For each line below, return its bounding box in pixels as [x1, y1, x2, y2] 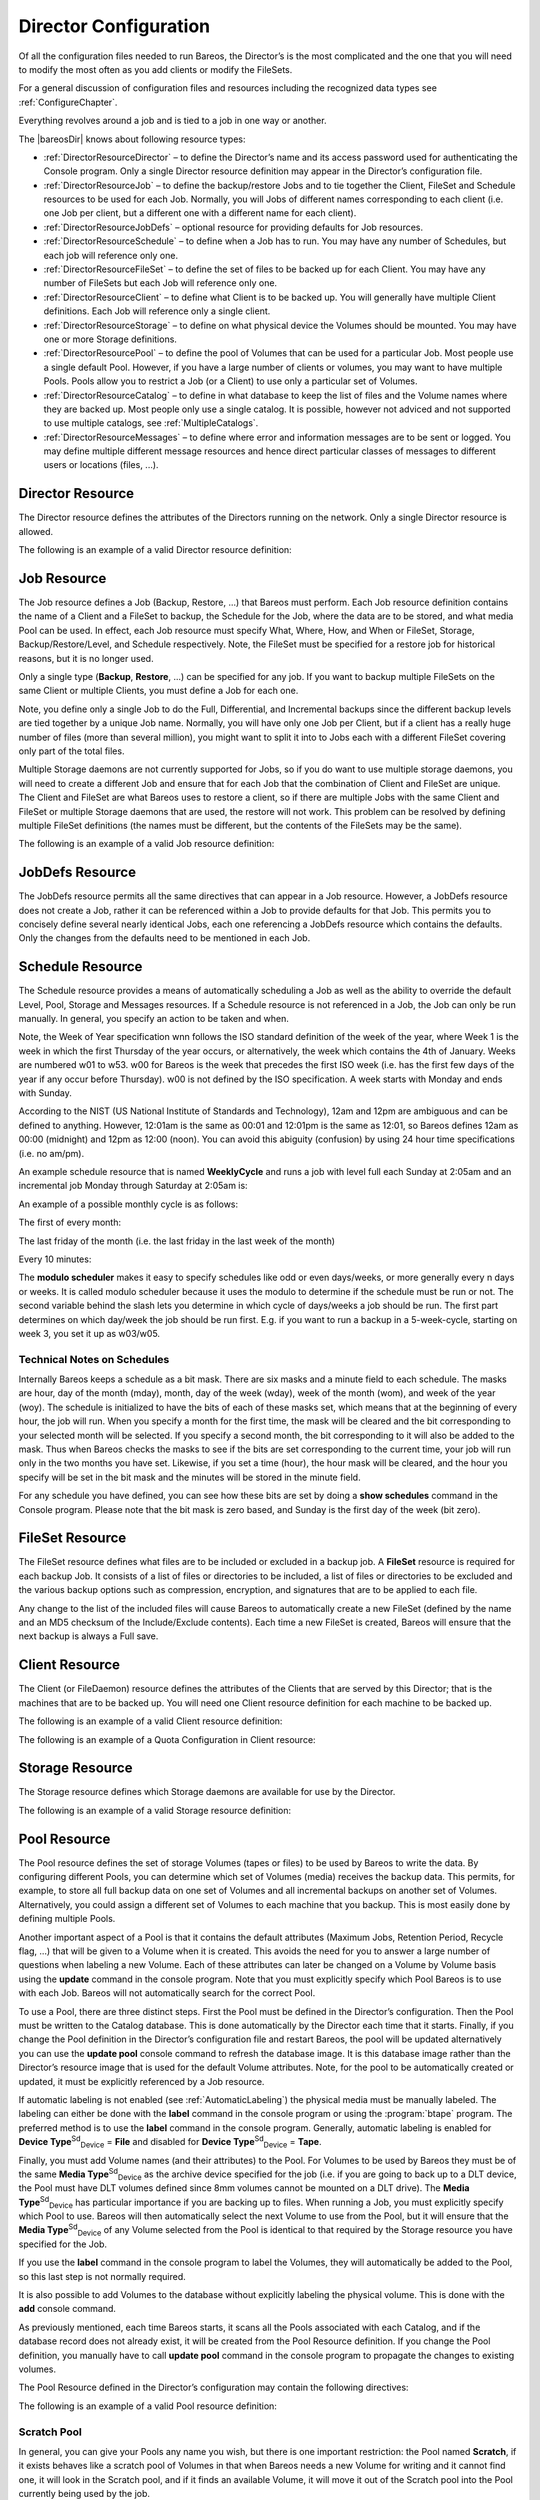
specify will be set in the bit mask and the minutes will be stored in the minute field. [18, 1471, 361, 1483]
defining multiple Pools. [18, 1913, 116, 1925]
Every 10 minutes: [18, 1253, 92, 1265]
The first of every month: [18, 1216, 122, 1229]
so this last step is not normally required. [18, 2270, 187, 2282]
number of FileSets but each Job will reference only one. [43, 277, 278, 289]
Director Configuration [18, 15, 210, 37]
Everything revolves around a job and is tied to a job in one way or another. [18, 115, 327, 127]
